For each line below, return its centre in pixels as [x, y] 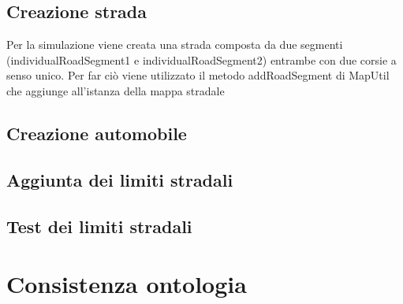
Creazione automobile [97, 133]
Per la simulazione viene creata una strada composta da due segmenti [175, 44]
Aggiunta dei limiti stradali [120, 179]
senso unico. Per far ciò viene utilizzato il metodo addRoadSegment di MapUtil [198, 75]
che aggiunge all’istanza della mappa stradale [116, 90]
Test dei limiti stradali [99, 226]
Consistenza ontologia [127, 284]
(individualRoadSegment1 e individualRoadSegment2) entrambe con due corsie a [201, 59]
